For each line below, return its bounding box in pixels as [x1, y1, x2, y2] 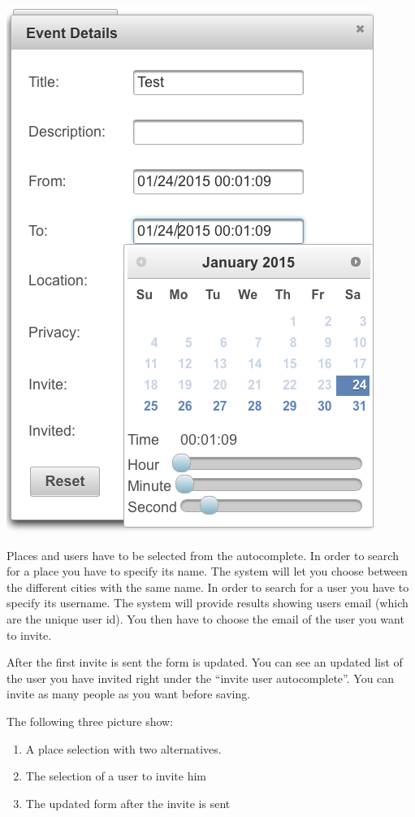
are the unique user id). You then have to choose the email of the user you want [6, 610, 404, 627]
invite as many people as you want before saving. [6, 685, 251, 702]
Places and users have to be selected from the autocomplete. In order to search [6, 546, 399, 563]
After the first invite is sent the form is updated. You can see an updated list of [6, 654, 403, 671]
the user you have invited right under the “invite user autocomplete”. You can [6, 669, 395, 686]
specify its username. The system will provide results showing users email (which [6, 594, 409, 611]
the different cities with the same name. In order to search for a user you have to [6, 578, 409, 595]
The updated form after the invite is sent [25, 794, 231, 811]
